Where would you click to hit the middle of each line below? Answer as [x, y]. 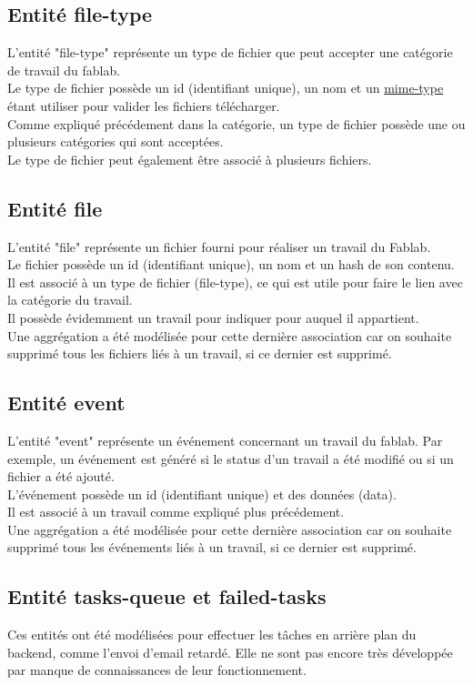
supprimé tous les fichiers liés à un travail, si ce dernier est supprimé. [200, 353]
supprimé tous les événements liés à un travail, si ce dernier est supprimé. [212, 547]
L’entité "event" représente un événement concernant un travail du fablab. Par [225, 440]
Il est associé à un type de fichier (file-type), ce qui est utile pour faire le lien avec [235, 282]
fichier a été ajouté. [61, 476]
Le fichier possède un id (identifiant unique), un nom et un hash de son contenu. [231, 264]
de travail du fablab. [64, 70]
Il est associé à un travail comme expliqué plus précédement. [176, 512]
